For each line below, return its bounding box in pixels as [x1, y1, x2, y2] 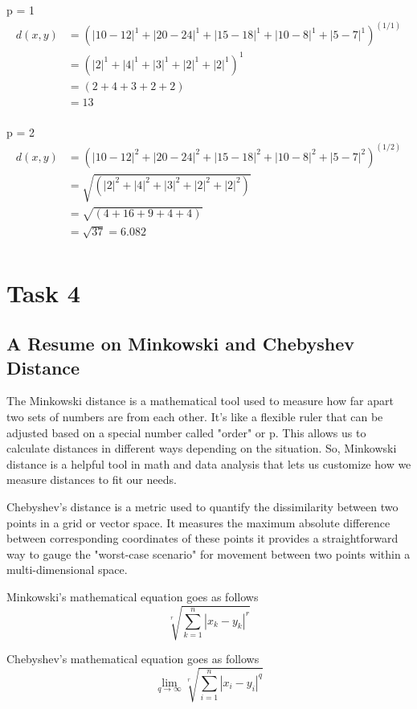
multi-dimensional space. [6, 561, 128, 578]
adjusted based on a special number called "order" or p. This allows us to [6, 424, 366, 441]
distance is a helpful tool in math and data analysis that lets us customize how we [6, 455, 411, 472]
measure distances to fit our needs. [6, 471, 177, 488]
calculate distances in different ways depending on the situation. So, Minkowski [6, 440, 397, 457]
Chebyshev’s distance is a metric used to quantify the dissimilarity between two [6, 498, 399, 515]
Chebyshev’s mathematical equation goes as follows [6, 650, 260, 667]
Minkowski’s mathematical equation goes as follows [6, 588, 259, 605]
